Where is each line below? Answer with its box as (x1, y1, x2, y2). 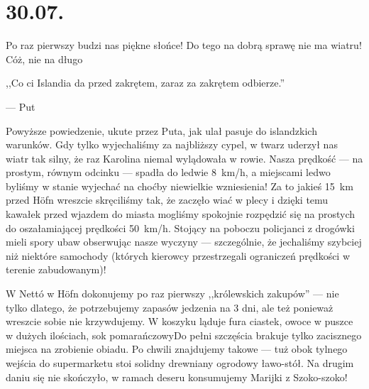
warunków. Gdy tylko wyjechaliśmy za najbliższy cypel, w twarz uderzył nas (6, 137, 338, 152)
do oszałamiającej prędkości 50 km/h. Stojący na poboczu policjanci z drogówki (6, 220, 355, 235)
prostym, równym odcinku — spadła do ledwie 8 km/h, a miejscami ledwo (6, 165, 331, 180)
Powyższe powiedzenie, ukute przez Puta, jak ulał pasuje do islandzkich (6, 123, 317, 138)
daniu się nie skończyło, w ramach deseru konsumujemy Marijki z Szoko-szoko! (6, 369, 348, 384)
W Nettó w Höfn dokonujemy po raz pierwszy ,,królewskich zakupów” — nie (6, 286, 339, 301)
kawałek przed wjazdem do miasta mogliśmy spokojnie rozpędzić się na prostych (6, 207, 356, 221)
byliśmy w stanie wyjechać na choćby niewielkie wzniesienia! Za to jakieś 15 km (6, 178, 353, 193)
